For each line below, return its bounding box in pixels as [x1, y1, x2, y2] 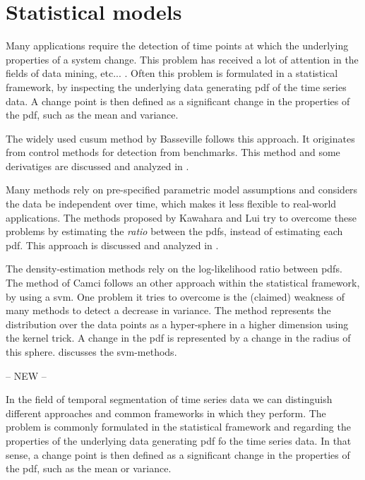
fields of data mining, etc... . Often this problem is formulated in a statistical [6, 66, 338, 80]
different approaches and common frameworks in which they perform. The [6, 405, 326, 420]
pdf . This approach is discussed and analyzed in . [6, 237, 219, 252]
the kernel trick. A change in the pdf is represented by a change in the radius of [6, 330, 351, 345]
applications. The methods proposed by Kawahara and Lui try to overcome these [6, 210, 357, 224]
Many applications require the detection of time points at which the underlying [6, 38, 349, 53]
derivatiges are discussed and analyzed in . [6, 158, 189, 173]
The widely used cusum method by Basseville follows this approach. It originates [6, 131, 355, 145]
